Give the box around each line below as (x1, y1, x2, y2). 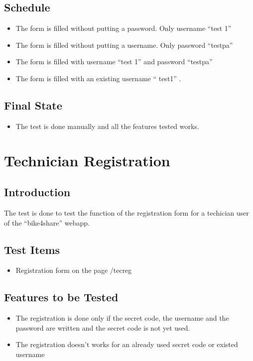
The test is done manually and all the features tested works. (15, 120, 199, 131)
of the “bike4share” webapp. (4, 217, 90, 228)
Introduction (4, 184, 71, 200)
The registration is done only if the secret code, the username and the (15, 313, 229, 323)
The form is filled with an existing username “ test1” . (15, 73, 181, 83)
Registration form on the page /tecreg (15, 265, 132, 275)
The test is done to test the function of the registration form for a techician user (4, 207, 249, 218)
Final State (4, 97, 62, 113)
